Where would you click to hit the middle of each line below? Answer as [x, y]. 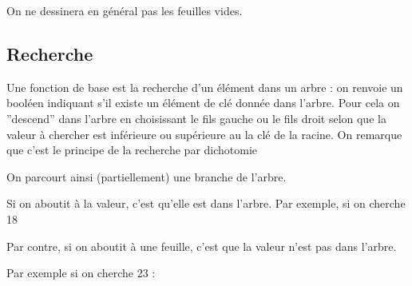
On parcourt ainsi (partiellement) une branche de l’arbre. [147, 176]
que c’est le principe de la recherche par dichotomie [132, 150]
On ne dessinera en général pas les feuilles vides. [125, 10]
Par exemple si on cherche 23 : [81, 273]
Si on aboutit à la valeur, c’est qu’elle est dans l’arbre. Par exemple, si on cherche [206, 203]
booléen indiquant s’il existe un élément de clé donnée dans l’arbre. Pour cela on [203, 103]
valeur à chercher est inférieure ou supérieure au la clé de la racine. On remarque [204, 134]
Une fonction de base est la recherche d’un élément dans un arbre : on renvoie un [205, 87]
